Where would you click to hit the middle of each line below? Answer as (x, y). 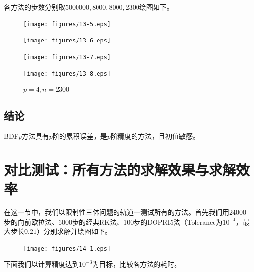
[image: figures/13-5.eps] (67, 24)
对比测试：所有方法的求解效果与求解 (120, 169)
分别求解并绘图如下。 (77, 231)
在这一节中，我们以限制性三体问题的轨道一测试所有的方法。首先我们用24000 (125, 212)
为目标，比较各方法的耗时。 (137, 264)
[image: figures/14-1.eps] (67, 248)
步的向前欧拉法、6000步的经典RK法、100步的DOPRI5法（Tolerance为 (113, 221)
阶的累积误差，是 (80, 136)
